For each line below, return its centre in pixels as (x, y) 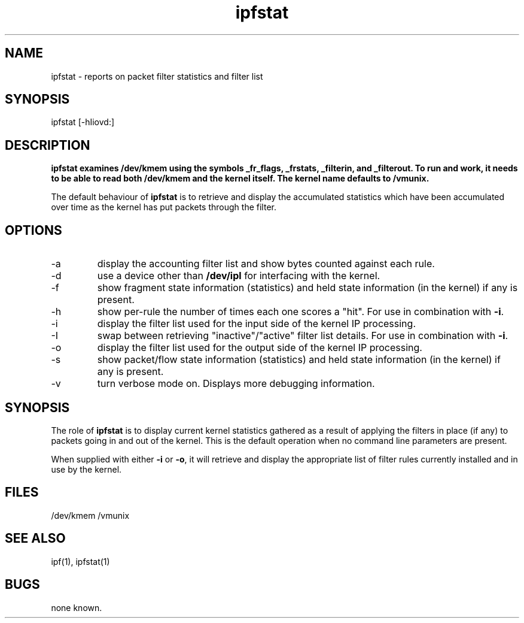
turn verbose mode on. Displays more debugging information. (236, 384)
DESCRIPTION (48, 145)
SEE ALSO (35, 539)
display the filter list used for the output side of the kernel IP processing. (260, 348)
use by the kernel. (86, 469)
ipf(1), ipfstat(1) (80, 561)
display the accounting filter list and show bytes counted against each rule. (266, 264)
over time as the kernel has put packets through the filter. (164, 207)
